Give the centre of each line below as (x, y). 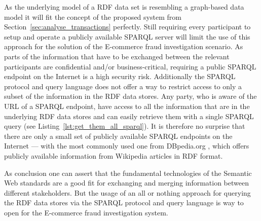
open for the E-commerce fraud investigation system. (86, 212)
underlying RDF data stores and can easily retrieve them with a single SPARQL (129, 116)
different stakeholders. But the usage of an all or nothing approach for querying (127, 192)
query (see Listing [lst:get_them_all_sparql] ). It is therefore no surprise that (125, 126)
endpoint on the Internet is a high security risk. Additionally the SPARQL (120, 76)
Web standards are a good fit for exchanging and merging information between (126, 183)
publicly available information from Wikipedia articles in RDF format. (114, 155)
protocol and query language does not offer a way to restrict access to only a (123, 86)
